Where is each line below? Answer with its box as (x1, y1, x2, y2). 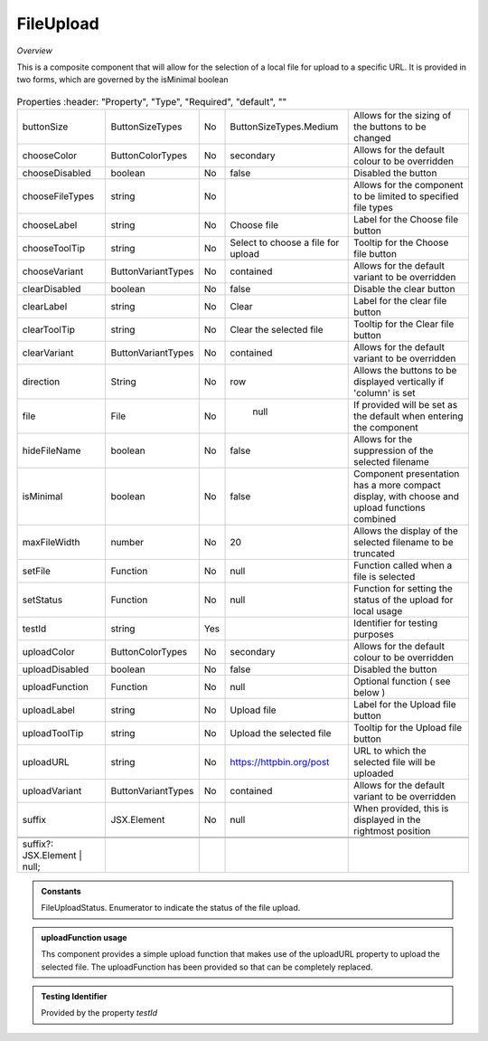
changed (353, 132, 392, 145)
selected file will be (353, 756, 436, 769)
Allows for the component (353, 179, 464, 192)
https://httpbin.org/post (230, 756, 330, 769)
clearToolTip (22, 324, 76, 336)
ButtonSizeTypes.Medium (230, 120, 339, 133)
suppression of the (353, 444, 434, 457)
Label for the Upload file (353, 698, 456, 711)
